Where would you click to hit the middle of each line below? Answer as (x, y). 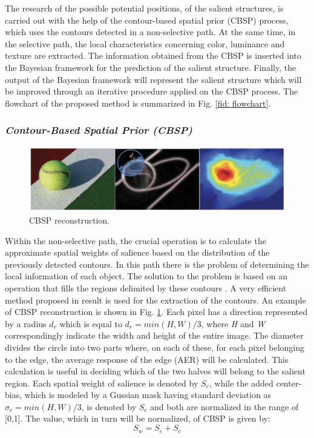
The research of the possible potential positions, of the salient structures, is (144, 8)
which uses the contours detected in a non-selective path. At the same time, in (150, 32)
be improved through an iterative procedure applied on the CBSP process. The (152, 91)
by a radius (26, 323)
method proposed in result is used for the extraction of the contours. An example (155, 300)
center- (289, 383)
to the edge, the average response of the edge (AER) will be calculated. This (147, 359)
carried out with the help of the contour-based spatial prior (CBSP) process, (147, 20)
